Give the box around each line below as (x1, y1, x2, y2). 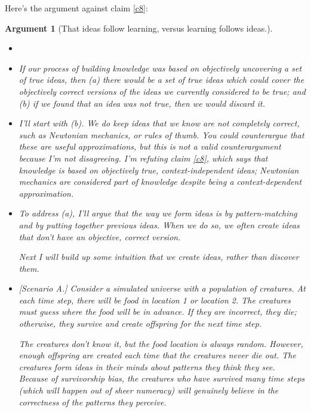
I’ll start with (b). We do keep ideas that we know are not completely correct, (19, 117, 300, 129)
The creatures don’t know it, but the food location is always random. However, (19, 337, 303, 349)
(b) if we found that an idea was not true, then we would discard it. (19, 97, 265, 109)
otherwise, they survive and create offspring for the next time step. (19, 317, 262, 330)
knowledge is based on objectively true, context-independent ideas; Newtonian (19, 163, 299, 176)
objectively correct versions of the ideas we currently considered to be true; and (19, 85, 306, 97)
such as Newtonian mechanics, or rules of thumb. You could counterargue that (19, 128, 304, 141)
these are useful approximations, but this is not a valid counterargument (19, 140, 281, 153)
